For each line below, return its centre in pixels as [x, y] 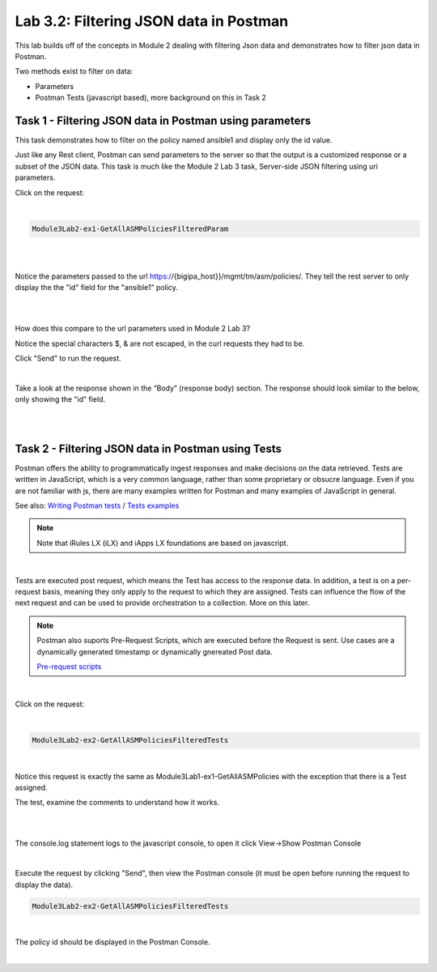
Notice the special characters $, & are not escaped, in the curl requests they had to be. [160, 343]
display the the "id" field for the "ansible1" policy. [96, 288]
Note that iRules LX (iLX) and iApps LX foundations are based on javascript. [163, 543]
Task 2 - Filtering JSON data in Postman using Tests [148, 448]
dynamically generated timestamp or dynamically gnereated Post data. [155, 651]
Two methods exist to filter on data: [74, 71]
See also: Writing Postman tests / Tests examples [97, 505]
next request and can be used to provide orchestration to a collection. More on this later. [162, 603]
